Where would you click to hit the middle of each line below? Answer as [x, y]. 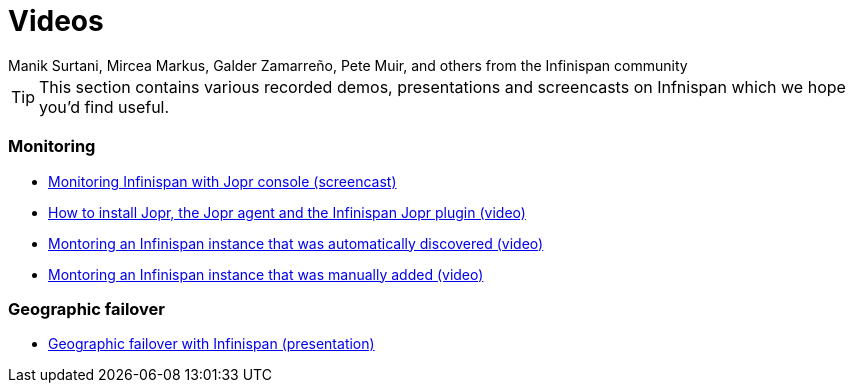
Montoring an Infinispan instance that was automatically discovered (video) [296, 243]
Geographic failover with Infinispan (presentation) [211, 344]
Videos [56, 21]
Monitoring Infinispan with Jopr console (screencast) [222, 181]
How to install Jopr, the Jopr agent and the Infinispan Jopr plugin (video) [287, 212]
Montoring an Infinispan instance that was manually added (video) [266, 274]
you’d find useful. [104, 106]
